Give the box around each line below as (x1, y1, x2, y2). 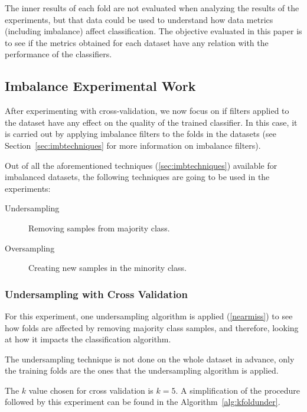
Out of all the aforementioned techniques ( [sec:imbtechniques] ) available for (5, 159, 277, 171)
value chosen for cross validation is (28, 384, 153, 396)
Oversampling (5, 241, 55, 254)
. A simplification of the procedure (175, 384, 301, 396)
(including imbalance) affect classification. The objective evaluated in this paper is (5, 25, 302, 37)
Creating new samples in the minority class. (28, 261, 187, 274)
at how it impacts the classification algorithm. (5, 333, 171, 345)
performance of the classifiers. (5, 48, 112, 60)
